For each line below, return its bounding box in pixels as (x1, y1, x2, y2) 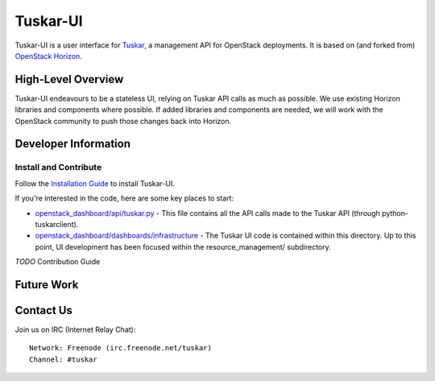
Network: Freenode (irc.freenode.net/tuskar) (29, 343, 213, 353)
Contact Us (14, 303, 72, 317)
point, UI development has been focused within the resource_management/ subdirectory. (35, 242, 332, 251)
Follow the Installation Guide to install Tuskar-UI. (14, 178, 175, 188)
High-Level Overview (14, 72, 124, 86)
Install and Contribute (14, 162, 102, 173)
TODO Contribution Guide (14, 257, 101, 267)
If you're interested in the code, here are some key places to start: (14, 193, 234, 203)
